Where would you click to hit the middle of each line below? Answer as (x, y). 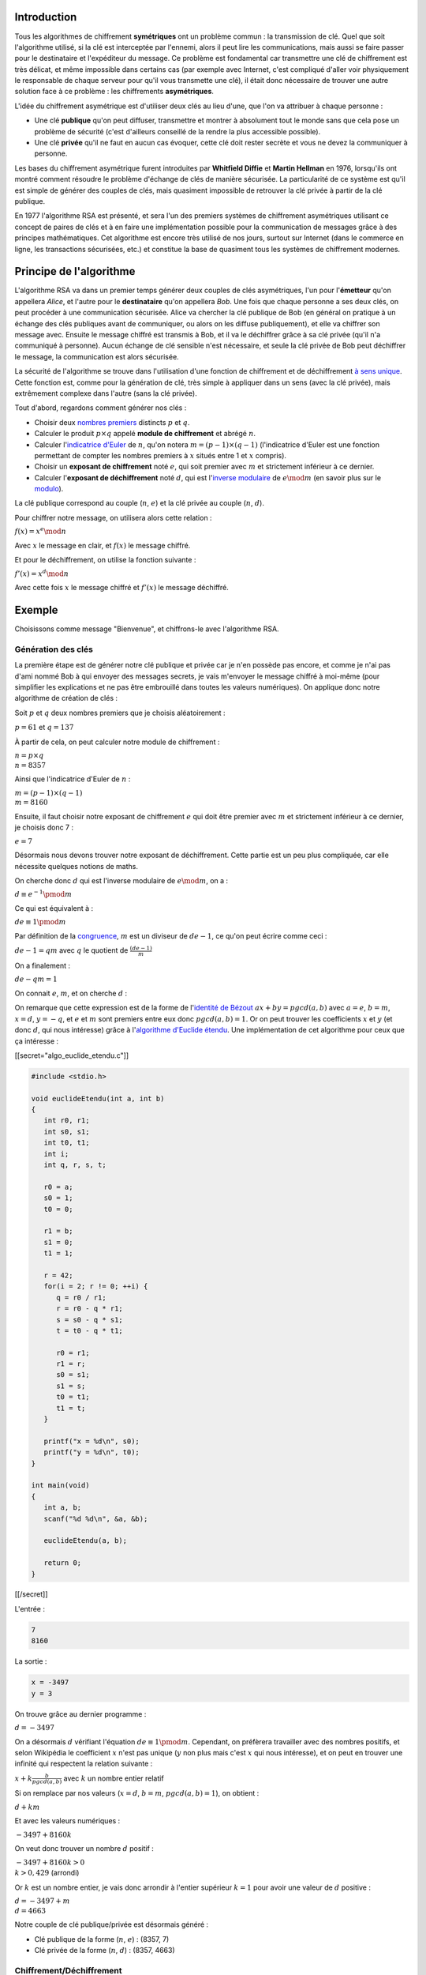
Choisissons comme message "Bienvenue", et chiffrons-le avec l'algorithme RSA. (147, 629)
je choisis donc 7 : (44, 828)
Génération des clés (54, 649)
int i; (56, 1154)
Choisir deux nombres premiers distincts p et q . (112, 422)
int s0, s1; (67, 1131)
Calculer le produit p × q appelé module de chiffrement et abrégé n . (145, 434)
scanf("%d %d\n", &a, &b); (96, 1518)
